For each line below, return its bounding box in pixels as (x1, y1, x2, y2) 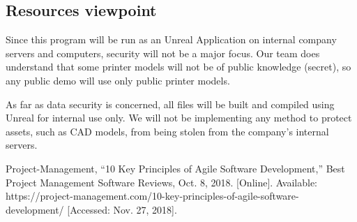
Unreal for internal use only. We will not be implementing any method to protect (6, 110, 352, 125)
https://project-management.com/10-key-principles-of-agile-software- (6, 188, 299, 203)
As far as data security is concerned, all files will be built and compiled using (6, 96, 335, 111)
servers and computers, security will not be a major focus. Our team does (6, 45, 320, 60)
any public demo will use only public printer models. (6, 73, 230, 87)
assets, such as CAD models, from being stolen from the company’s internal (6, 124, 329, 138)
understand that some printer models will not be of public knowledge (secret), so (6, 59, 351, 74)
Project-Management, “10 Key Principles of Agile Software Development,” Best (6, 161, 345, 175)
